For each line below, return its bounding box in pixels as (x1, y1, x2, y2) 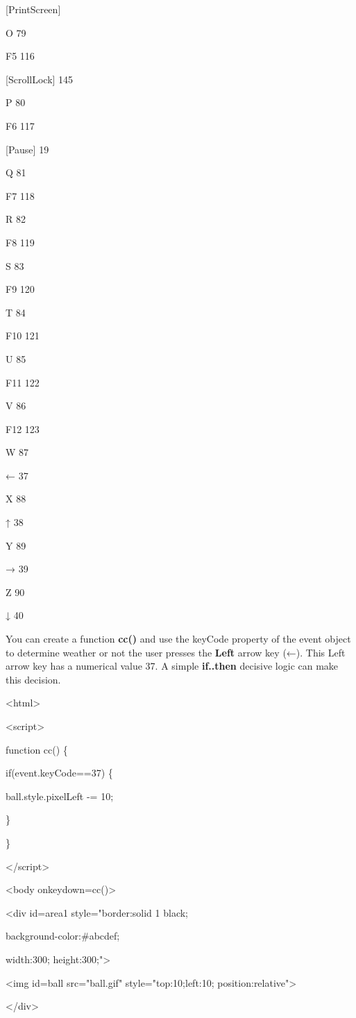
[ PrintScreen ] (6, 2, 61, 16)
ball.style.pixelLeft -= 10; (6, 788, 114, 803)
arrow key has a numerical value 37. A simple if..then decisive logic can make (6, 659, 339, 673)
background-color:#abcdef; (6, 928, 120, 943)
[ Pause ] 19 (6, 142, 49, 156)
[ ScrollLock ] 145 (6, 71, 74, 86)
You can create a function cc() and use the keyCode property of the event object (6, 631, 351, 646)
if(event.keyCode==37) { (6, 765, 113, 780)
